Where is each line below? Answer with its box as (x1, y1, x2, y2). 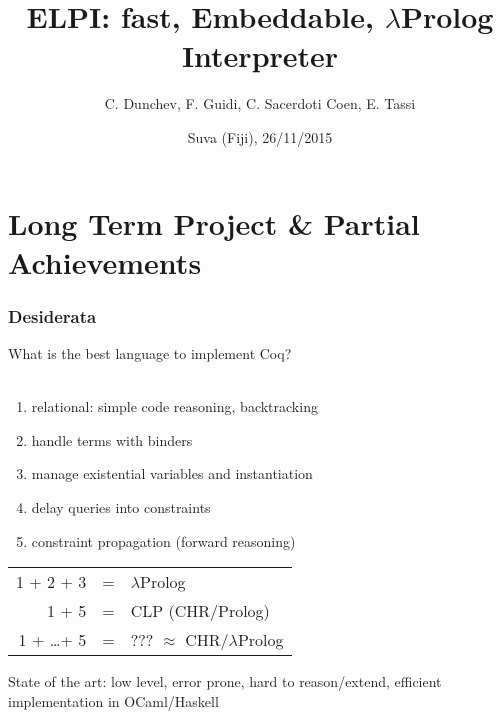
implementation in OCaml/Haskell (8, 690, 219, 711)
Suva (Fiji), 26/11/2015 (187, 126, 333, 147)
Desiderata (8, 303, 97, 328)
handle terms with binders (31, 429, 193, 450)
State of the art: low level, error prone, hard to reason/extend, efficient (8, 671, 442, 692)
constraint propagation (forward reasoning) (31, 530, 296, 551)
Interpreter (181, 35, 339, 76)
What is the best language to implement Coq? (8, 343, 292, 364)
